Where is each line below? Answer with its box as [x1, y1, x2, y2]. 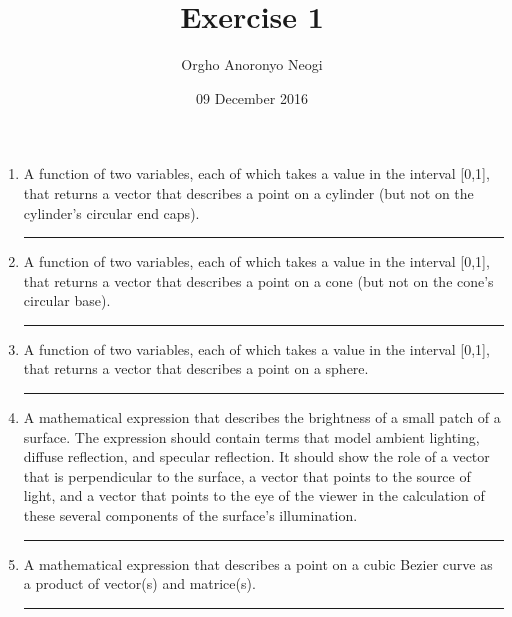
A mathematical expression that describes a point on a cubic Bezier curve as [23, 553, 493, 574]
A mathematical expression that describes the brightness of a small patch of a [23, 407, 501, 428]
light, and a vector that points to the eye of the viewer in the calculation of [23, 485, 485, 506]
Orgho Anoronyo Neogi [181, 54, 323, 75]
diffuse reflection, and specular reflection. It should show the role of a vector [23, 446, 490, 467]
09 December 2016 [196, 87, 308, 108]
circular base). [23, 290, 111, 311]
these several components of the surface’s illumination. [23, 505, 358, 526]
